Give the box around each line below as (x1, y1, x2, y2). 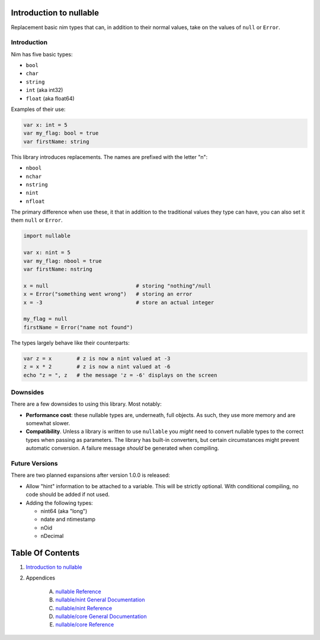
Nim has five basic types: (11, 50, 73, 58)
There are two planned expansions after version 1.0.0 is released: (11, 472, 170, 479)
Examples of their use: (11, 106, 66, 113)
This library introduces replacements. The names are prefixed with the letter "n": (11, 153, 208, 160)
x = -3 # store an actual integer (23, 299, 215, 305)
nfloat (25, 198, 45, 205)
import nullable (23, 233, 71, 240)
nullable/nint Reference (55, 604, 113, 612)
